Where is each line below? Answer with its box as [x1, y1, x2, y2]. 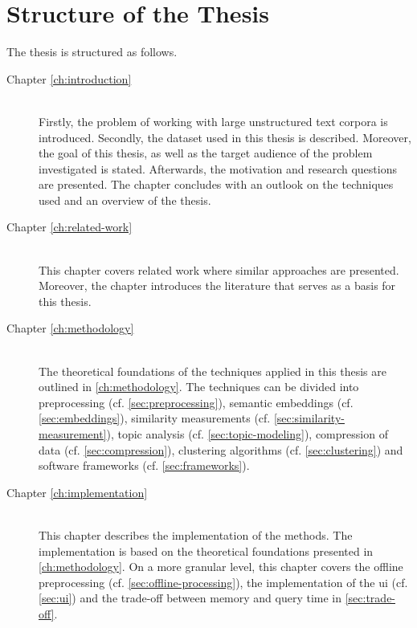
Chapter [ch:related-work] [6, 218, 133, 235]
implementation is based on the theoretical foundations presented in [39, 542, 374, 559]
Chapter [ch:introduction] [6, 70, 132, 87]
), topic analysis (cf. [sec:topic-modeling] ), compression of [106, 426, 388, 442]
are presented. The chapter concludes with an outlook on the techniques [39, 176, 394, 193]
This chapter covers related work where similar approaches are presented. [39, 261, 399, 278]
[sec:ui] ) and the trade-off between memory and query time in [39, 589, 342, 606]
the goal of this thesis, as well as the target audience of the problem [39, 145, 373, 161]
